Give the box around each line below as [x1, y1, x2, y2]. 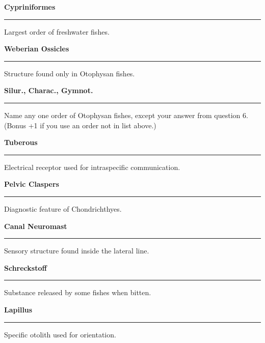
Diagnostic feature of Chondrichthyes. [4, 203, 122, 214]
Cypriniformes [4, 2, 56, 12]
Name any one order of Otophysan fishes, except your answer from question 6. [4, 109, 248, 120]
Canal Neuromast [4, 220, 67, 231]
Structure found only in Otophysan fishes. [4, 68, 135, 78]
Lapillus [4, 304, 33, 315]
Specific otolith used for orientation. [4, 329, 116, 339]
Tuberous [4, 137, 38, 148]
